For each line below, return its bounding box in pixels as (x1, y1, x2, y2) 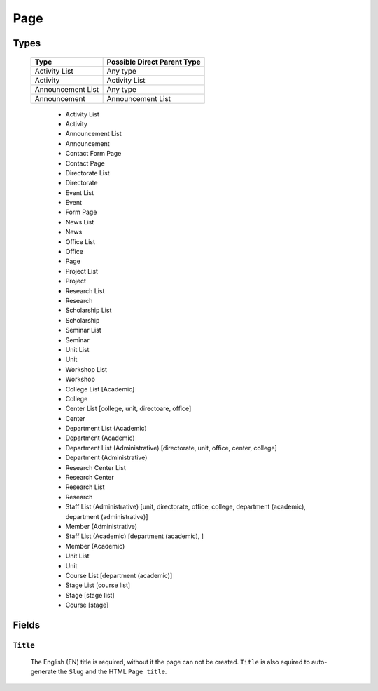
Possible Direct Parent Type (106, 57, 201, 67)
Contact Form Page (65, 149, 122, 158)
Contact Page (65, 159, 105, 168)
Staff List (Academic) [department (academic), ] (65, 532, 204, 540)
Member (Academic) (65, 542, 125, 550)
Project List (65, 267, 98, 275)
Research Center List (65, 463, 126, 471)
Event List (65, 188, 94, 196)
